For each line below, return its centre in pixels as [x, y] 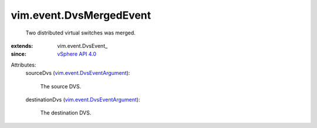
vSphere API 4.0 [77, 54]
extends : [22, 46]
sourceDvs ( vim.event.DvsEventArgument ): [78, 73]
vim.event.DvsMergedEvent [81, 15]
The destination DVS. [66, 113]
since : [18, 54]
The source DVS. [61, 86]
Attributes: [23, 65]
